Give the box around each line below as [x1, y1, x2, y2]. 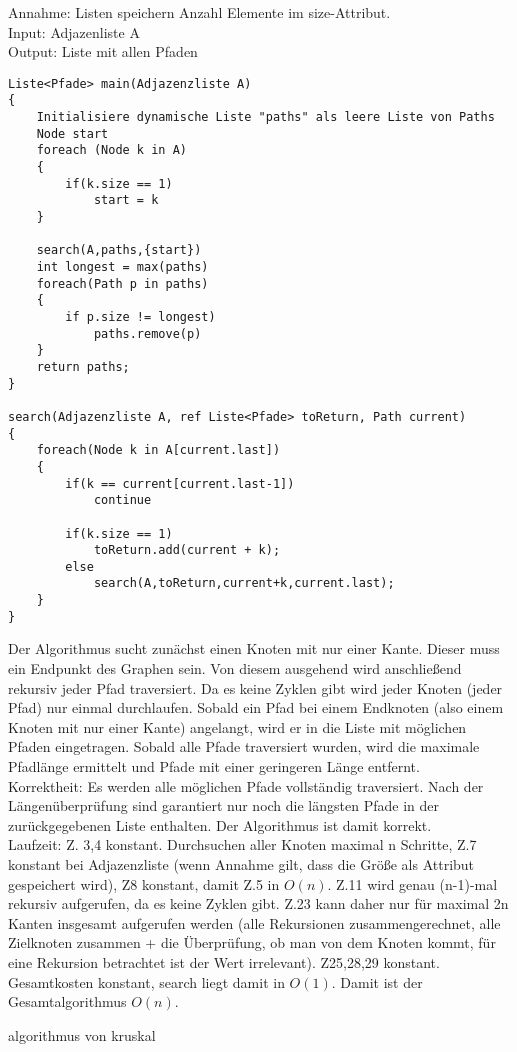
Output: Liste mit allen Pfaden [8, 41, 198, 62]
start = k [93, 193, 159, 208]
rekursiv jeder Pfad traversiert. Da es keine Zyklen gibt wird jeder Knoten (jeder [8, 677, 503, 698]
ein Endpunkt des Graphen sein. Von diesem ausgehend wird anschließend [8, 658, 462, 679]
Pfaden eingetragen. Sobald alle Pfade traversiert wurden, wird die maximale [8, 736, 480, 757]
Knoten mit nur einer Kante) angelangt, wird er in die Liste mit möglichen [8, 716, 467, 737]
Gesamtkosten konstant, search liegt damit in [8, 971, 285, 992]
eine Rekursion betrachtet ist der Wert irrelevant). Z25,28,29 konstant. [8, 951, 440, 972]
